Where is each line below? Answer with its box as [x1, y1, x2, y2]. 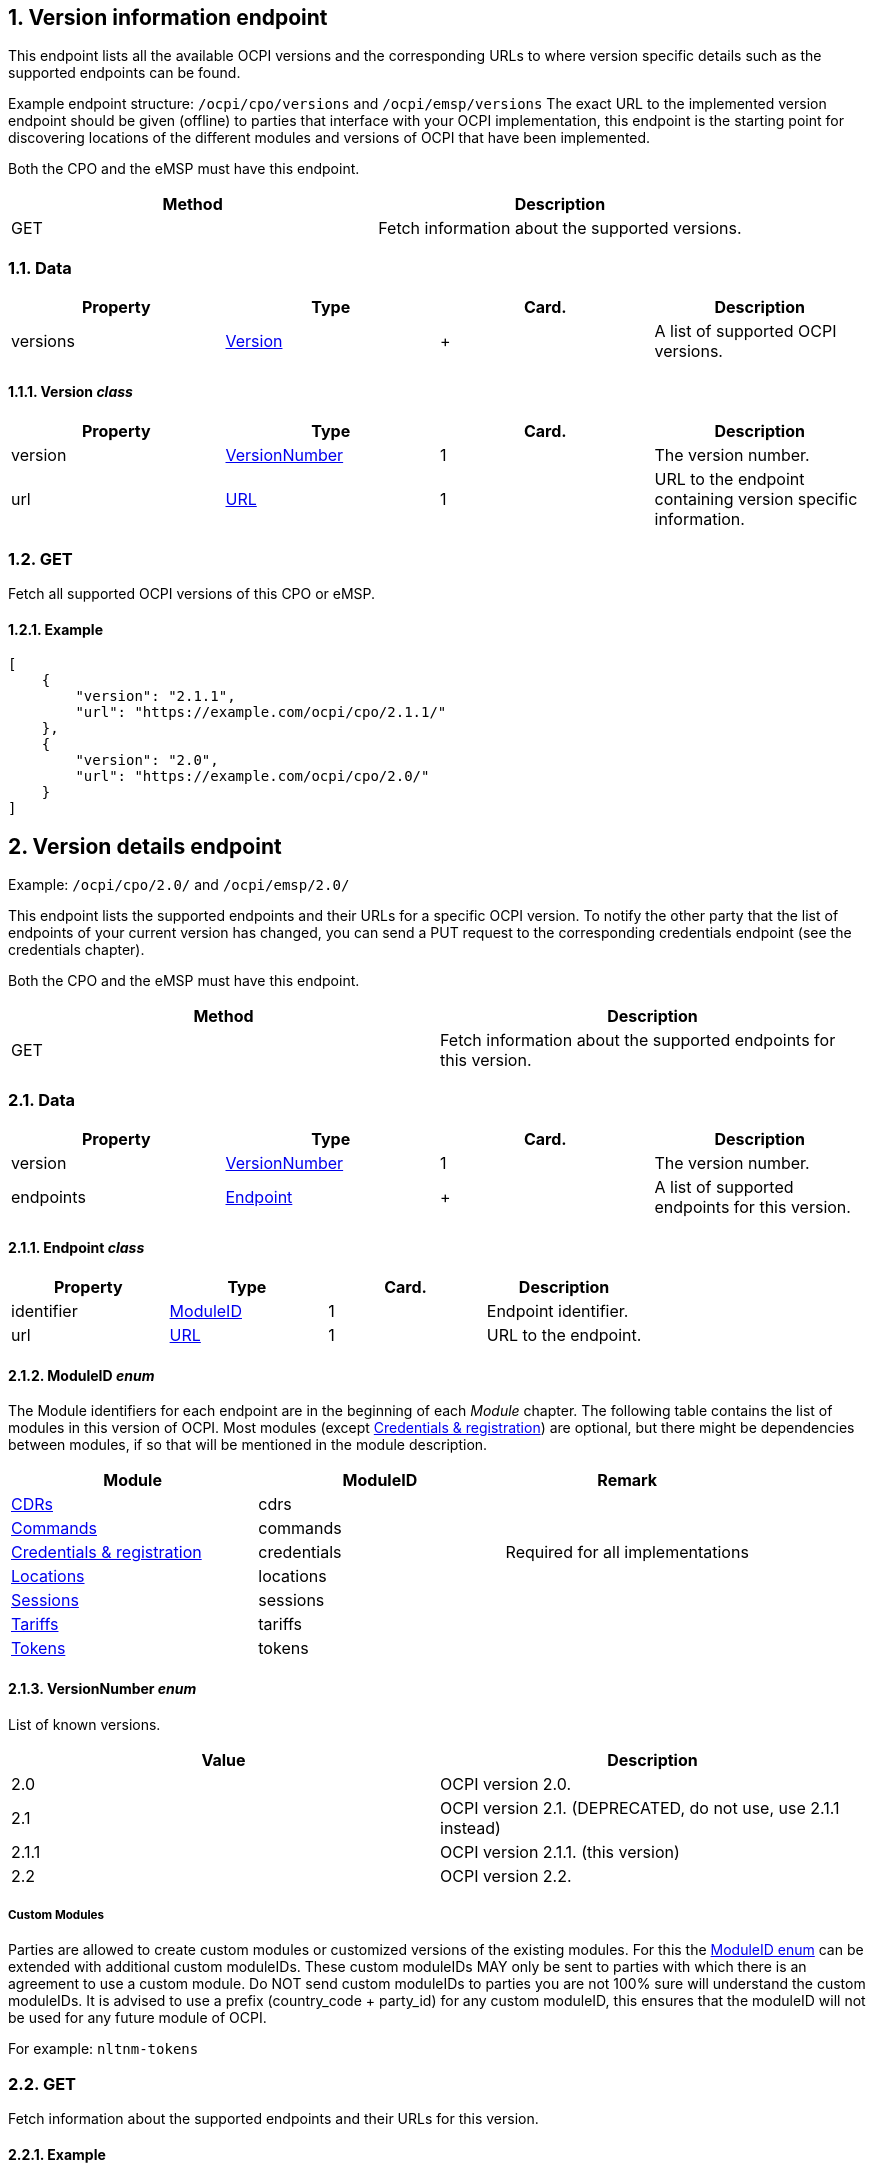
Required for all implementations [505, 1542, 749, 1563]
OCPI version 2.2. [440, 1865, 572, 1886]
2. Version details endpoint [8, 833, 282, 859]
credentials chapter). [8, 941, 145, 959]
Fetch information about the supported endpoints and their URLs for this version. [8, 2110, 539, 2128]
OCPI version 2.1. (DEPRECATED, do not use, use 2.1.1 [440, 1797, 840, 1818]
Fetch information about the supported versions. [378, 218, 742, 239]
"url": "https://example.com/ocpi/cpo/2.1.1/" [75, 704, 447, 721]
